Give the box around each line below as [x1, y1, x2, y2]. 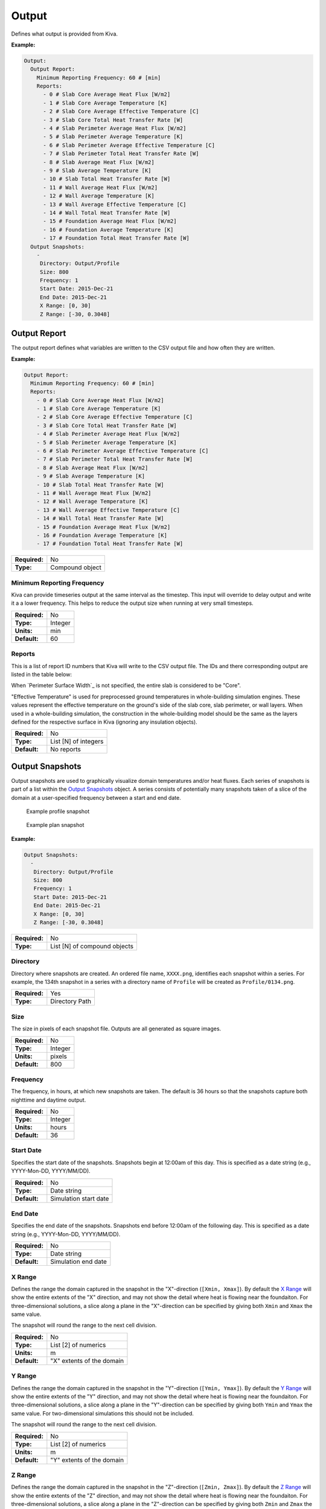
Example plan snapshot [26, 821, 85, 829]
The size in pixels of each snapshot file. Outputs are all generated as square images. [11, 1025, 222, 1032]
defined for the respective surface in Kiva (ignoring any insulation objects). [11, 718, 197, 726]
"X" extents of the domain [50, 1356, 124, 1365]
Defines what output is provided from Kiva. [11, 30, 118, 37]
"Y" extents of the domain [50, 1455, 124, 1464]
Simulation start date [50, 1194, 109, 1202]
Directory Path [50, 997, 92, 1006]
